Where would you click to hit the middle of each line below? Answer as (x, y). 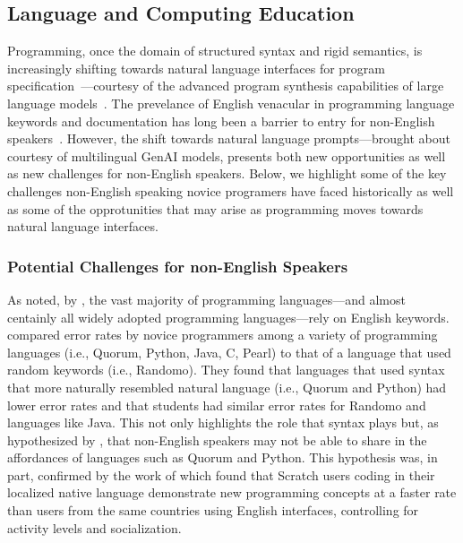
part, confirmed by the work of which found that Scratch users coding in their (221, 474)
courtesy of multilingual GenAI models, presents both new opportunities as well (227, 155)
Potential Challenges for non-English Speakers (178, 266)
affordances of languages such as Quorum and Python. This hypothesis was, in (223, 457)
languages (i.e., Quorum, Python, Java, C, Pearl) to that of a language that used (229, 352)
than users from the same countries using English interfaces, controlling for (213, 510)
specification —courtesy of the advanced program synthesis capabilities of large (226, 86)
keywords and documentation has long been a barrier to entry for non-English (221, 121)
